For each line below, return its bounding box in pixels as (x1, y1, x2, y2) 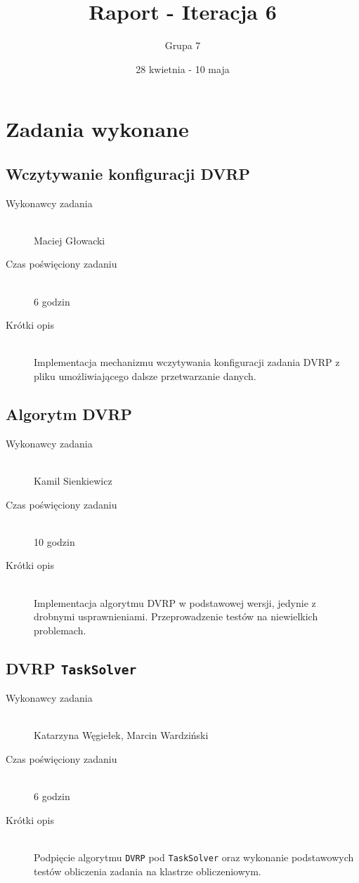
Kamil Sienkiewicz (34, 473, 112, 488)
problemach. (34, 622, 86, 637)
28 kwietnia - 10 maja (136, 61, 230, 76)
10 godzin (34, 534, 75, 549)
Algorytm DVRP (6, 403, 133, 425)
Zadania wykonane (6, 115, 189, 143)
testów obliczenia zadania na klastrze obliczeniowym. (34, 863, 261, 878)
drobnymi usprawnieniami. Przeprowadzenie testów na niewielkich (34, 609, 318, 624)
